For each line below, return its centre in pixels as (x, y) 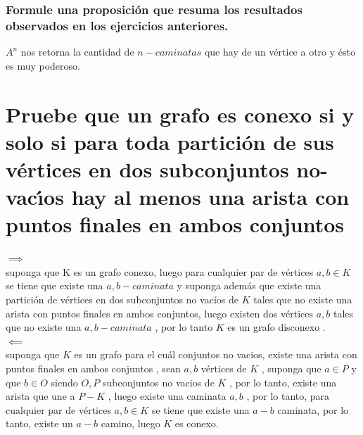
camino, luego (130, 423)
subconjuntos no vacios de (158, 382)
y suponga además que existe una (249, 285)
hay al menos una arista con (210, 197)
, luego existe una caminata (167, 396)
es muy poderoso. (43, 65)
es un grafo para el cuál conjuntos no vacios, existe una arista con (216, 354)
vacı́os (35, 197)
